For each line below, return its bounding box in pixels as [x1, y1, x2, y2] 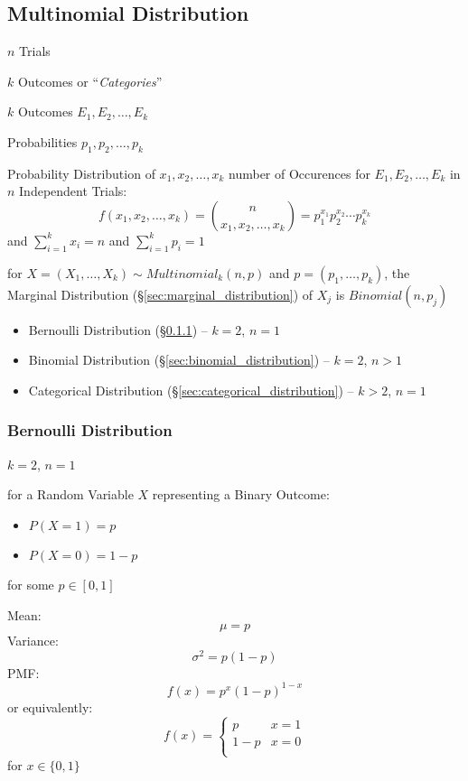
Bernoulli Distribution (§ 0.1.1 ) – [28, 320, 208, 339]
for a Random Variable [7, 485, 134, 504]
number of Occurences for [229, 163, 370, 182]
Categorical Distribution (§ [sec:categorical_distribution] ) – [28, 380, 354, 399]
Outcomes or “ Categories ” [17, 71, 163, 90]
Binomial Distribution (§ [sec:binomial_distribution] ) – [28, 350, 330, 369]
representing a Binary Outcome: [152, 485, 330, 504]
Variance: [7, 631, 59, 650]
